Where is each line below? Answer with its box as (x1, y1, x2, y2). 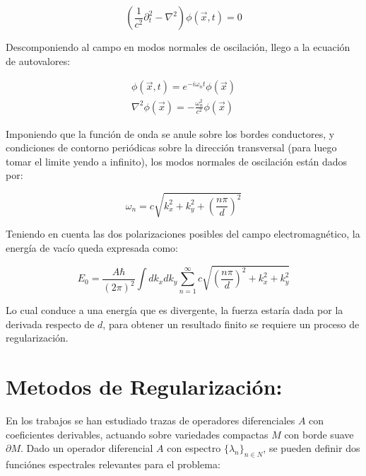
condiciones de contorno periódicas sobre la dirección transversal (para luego (6, 140, 337, 155)
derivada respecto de (6, 316, 95, 331)
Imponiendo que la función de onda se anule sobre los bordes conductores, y (6, 126, 335, 141)
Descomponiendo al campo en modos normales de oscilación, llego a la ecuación (6, 40, 350, 54)
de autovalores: (6, 53, 71, 68)
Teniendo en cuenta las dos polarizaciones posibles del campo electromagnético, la (6, 226, 360, 241)
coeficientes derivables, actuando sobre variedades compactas (6, 426, 268, 441)
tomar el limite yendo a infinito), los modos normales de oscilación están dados (6, 153, 348, 168)
